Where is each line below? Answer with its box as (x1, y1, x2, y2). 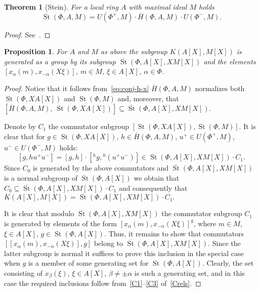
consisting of (4, 267, 42, 278)
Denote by (4, 121, 36, 132)
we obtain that (134, 172, 180, 183)
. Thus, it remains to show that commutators (104, 228, 244, 238)
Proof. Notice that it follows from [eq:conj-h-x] (4, 82, 149, 93)
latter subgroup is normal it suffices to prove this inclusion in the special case (4, 247, 244, 258)
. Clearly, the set (202, 258, 254, 268)
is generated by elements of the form (4, 218, 117, 228)
